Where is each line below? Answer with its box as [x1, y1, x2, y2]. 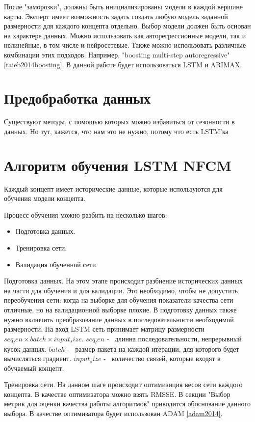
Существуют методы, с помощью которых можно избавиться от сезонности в [4, 116, 235, 127]
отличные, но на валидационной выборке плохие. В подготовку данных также [4, 304, 237, 314]
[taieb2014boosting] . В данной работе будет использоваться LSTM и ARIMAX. [4, 59, 242, 69]
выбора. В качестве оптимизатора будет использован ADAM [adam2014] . [4, 408, 223, 419]
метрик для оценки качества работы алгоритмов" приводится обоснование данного [4, 398, 251, 409]
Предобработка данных [4, 88, 151, 108]
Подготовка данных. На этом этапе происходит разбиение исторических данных [4, 276, 243, 286]
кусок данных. [4, 343, 47, 354]
